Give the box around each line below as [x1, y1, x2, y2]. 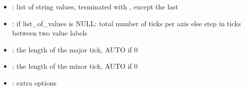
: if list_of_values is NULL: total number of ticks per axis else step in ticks [12, 18, 241, 28]
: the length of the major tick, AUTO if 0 [12, 44, 138, 54]
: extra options [12, 77, 56, 88]
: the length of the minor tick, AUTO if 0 [12, 61, 138, 71]
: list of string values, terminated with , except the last [12, 1, 178, 11]
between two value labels [12, 28, 88, 38]
